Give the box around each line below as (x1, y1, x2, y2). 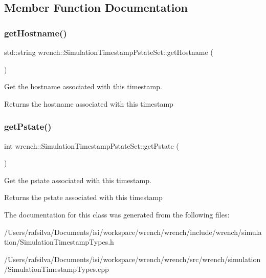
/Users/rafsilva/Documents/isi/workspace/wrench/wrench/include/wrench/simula (4, 226, 262, 237)
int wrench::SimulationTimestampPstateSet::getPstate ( (4, 140, 179, 151)
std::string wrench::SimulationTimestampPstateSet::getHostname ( (4, 47, 213, 57)
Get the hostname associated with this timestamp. (4, 81, 162, 92)
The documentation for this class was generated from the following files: (4, 209, 230, 220)
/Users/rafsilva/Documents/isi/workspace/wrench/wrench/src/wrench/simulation (4, 253, 261, 264)
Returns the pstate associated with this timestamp (4, 192, 163, 203)
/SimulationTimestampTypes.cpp (4, 264, 109, 274)
